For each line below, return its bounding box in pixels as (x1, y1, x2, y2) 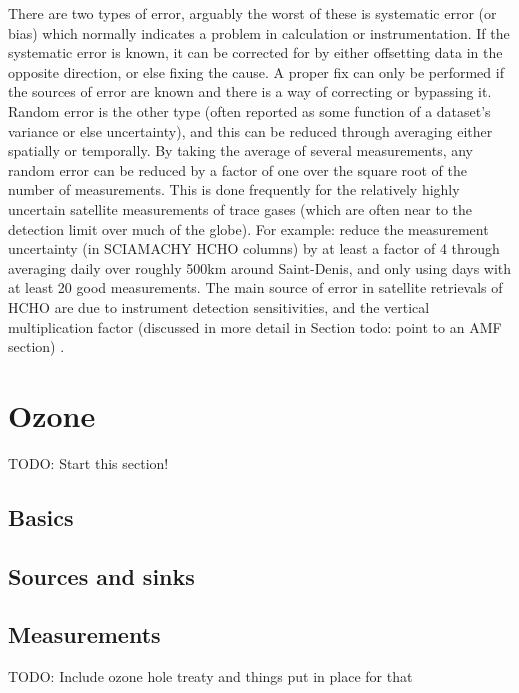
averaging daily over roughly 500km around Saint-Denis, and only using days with (8, 257, 512, 278)
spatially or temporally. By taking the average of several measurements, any (8, 140, 474, 161)
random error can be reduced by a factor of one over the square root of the (8, 159, 467, 180)
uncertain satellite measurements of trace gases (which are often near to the (8, 198, 473, 219)
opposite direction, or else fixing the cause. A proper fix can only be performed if (8, 61, 504, 82)
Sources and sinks (8, 560, 195, 591)
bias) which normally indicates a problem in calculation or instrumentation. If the (8, 22, 510, 43)
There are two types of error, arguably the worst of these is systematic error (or (8, 3, 497, 23)
